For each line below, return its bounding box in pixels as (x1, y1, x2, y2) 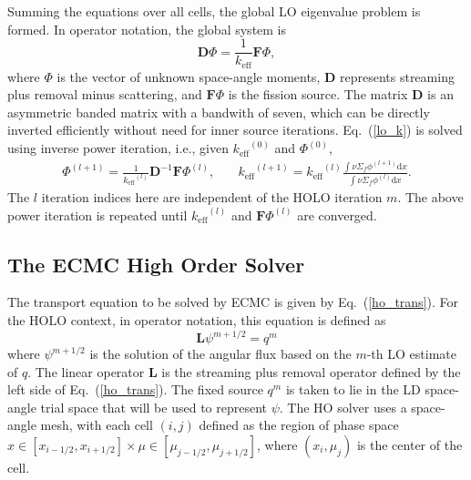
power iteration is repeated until (7, 205, 188, 224)
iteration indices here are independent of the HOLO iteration (41, 187, 383, 206)
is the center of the (356, 435, 463, 454)
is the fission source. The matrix (228, 85, 408, 104)
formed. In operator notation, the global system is (7, 19, 287, 38)
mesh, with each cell (40, 415, 153, 434)
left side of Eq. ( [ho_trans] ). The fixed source (7, 380, 263, 399)
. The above (397, 187, 464, 206)
